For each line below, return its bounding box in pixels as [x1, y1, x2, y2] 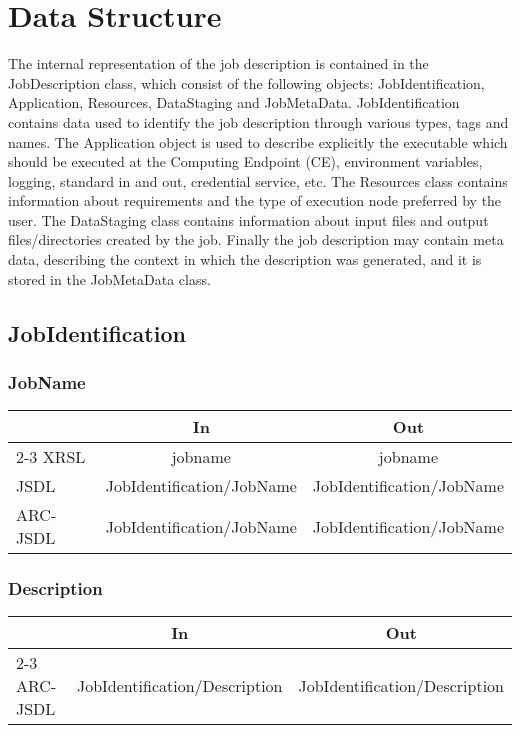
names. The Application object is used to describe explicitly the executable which [8, 131, 508, 152]
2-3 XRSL [16, 445, 86, 469]
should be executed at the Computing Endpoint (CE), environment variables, [8, 151, 483, 172]
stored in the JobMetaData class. [8, 268, 211, 289]
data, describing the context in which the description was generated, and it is [8, 249, 482, 270]
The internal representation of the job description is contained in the [8, 53, 429, 74]
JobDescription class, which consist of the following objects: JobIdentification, [8, 72, 485, 93]
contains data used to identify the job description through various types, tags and [8, 111, 509, 132]
